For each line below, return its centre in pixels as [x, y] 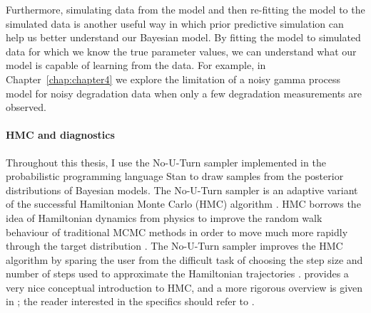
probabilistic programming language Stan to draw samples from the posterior [175, 176]
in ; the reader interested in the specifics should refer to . [130, 301]
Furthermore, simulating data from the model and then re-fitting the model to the [185, 9]
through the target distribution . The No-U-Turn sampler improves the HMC [174, 246]
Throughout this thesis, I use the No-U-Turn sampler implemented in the [166, 162]
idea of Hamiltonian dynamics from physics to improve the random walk [164, 217]
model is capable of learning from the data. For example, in [136, 65]
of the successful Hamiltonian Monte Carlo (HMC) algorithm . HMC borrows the [183, 204]
